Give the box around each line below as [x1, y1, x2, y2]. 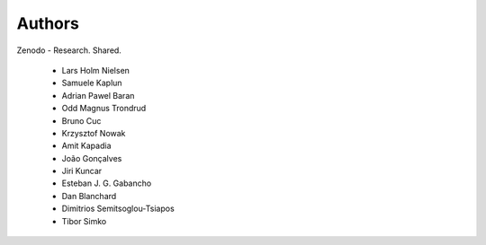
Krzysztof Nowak [61, 127, 126, 138]
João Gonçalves [61, 153, 122, 163]
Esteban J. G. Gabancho [61, 178, 152, 188]
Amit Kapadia [61, 140, 112, 152]
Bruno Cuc [61, 115, 102, 126]
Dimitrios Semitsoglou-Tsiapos [61, 203, 175, 214]
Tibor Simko [61, 215, 107, 226]
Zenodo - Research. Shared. [16, 45, 121, 56]
